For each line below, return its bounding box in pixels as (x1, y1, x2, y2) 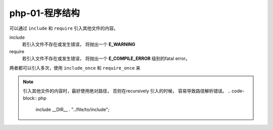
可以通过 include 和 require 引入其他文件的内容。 (9, 25, 118, 31)
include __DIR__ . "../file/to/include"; (35, 106, 110, 113)
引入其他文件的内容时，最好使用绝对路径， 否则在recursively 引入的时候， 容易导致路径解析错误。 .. (23, 88, 231, 94)
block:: (23, 95, 37, 101)
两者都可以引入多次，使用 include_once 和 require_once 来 (9, 64, 141, 71)
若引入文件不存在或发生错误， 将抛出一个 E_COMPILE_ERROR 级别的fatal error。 (22, 55, 191, 61)
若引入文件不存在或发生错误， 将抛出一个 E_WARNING (22, 41, 135, 47)
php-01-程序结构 (9, 8, 80, 19)
